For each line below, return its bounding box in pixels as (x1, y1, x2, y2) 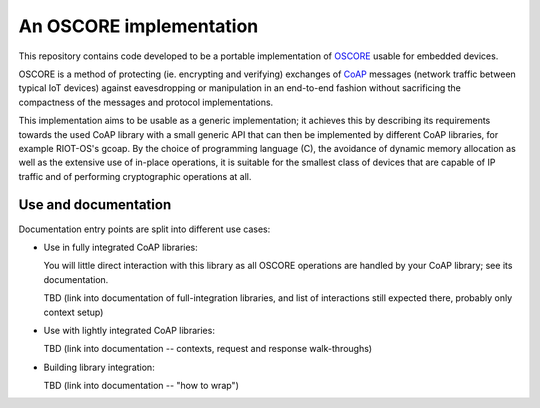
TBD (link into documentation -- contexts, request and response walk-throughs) (43, 343, 373, 355)
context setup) (43, 306, 104, 318)
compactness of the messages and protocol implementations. (18, 96, 274, 108)
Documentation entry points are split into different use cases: (18, 223, 271, 235)
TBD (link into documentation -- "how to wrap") (43, 380, 239, 392)
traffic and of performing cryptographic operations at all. (18, 170, 252, 182)
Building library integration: (43, 361, 155, 373)
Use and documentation (18, 196, 172, 214)
